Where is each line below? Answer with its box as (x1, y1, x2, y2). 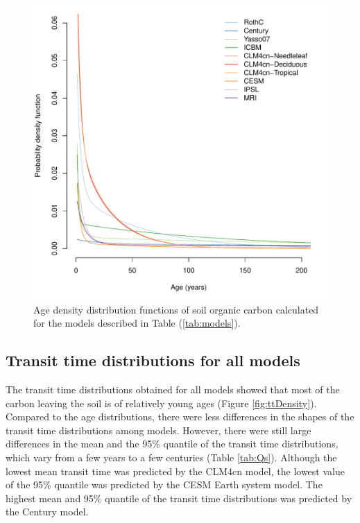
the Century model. (6, 504, 89, 519)
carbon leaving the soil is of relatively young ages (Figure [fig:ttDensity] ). (6, 395, 317, 410)
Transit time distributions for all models (6, 350, 300, 371)
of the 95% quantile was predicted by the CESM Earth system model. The (6, 477, 323, 492)
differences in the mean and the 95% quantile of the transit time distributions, (6, 436, 338, 451)
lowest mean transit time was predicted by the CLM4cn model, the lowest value (6, 463, 345, 478)
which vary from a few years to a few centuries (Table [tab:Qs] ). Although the (6, 449, 337, 464)
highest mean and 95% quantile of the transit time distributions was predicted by (6, 490, 352, 505)
